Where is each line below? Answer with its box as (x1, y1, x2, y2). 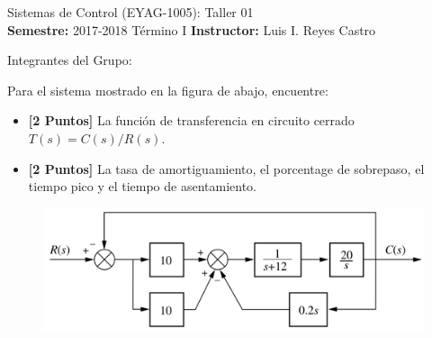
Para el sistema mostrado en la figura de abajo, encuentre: (7, 80, 328, 99)
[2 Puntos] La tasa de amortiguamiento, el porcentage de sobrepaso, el (28, 159, 425, 178)
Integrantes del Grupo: (7, 50, 132, 69)
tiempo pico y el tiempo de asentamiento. (28, 177, 257, 196)
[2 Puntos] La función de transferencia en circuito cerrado (28, 111, 355, 130)
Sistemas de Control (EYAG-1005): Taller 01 (7, 3, 254, 21)
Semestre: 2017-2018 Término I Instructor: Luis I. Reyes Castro (7, 20, 376, 39)
